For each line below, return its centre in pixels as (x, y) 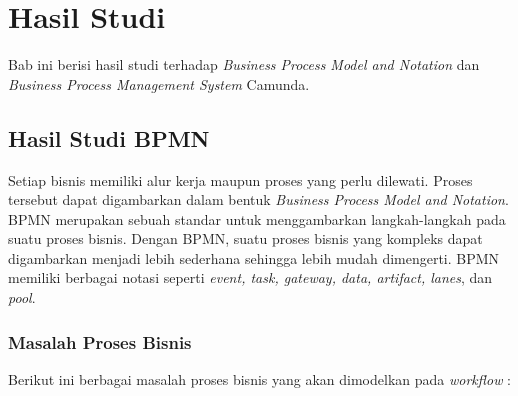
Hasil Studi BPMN (109, 137)
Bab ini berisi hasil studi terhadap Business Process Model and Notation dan (244, 64)
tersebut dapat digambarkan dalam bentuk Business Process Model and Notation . (258, 199)
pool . (22, 297)
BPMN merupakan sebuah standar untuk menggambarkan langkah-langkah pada (257, 218)
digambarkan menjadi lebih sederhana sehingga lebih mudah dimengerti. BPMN (254, 257)
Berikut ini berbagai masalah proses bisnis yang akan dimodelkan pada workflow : (260, 378)
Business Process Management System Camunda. (159, 83)
